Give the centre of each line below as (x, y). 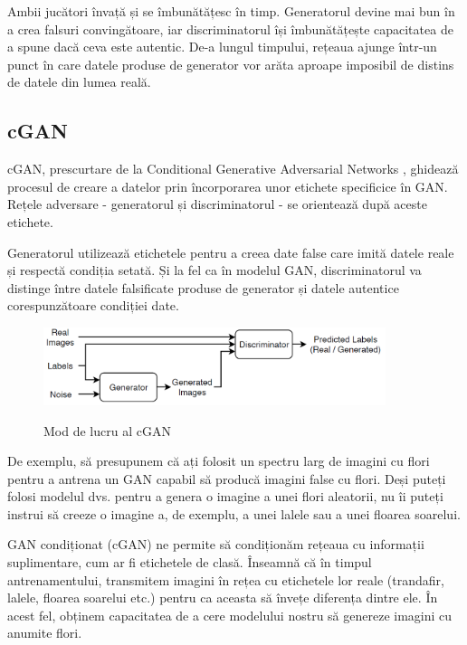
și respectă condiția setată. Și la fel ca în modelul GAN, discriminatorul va (214, 270)
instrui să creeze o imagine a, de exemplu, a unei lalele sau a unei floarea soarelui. (234, 513)
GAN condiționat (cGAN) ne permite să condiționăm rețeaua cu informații (216, 544)
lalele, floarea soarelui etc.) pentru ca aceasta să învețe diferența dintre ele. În (223, 598)
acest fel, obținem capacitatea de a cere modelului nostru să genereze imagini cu (230, 615)
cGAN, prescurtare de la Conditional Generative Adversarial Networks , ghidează (233, 169)
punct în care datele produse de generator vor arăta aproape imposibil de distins (231, 64)
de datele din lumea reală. (79, 82)
